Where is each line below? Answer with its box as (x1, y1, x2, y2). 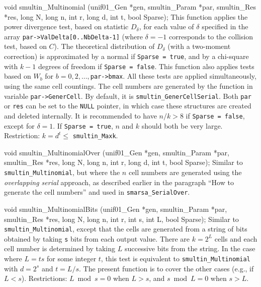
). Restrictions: (21, 273, 67, 283)
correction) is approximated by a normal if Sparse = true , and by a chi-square (4, 51, 249, 62)
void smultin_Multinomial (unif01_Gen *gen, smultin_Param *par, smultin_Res (4, 2, 256, 12)
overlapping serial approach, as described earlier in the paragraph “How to (4, 177, 234, 187)
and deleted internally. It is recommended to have (4, 110, 157, 121)
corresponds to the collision (168, 31, 253, 41)
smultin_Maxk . (72, 130, 118, 141)
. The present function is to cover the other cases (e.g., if (78, 263, 254, 273)
